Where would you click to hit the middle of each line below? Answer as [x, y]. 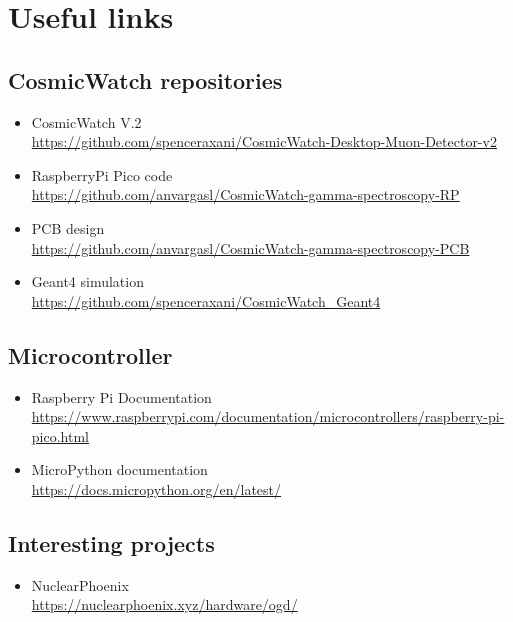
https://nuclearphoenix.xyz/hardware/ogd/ [164, 604]
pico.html [60, 435]
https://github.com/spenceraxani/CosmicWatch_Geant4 [206, 300]
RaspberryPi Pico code [102, 174]
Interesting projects [111, 542]
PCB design [68, 227]
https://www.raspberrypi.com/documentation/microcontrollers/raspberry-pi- [268, 416]
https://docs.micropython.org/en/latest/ [156, 488]
